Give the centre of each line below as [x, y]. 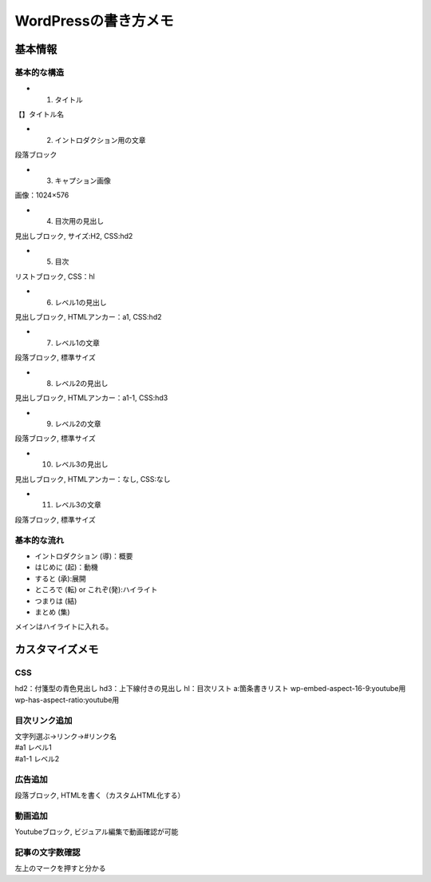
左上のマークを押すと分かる [60, 868]
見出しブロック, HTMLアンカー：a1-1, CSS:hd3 [91, 398]
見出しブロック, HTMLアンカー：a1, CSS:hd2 [88, 316]
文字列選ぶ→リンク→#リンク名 [66, 736]
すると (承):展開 [61, 578]
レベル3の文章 [78, 505]
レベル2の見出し [81, 383]
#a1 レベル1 [33, 748]
